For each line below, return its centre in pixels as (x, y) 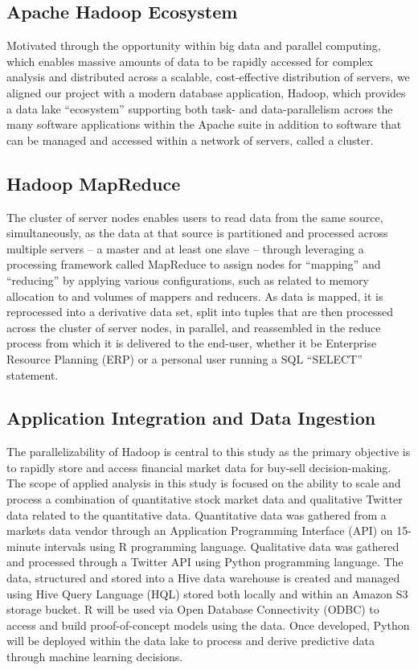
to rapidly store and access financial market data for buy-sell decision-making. (199, 467)
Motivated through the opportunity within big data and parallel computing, (194, 45)
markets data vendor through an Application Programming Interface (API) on (200, 530)
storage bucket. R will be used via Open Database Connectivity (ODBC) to (193, 609)
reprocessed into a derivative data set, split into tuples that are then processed (200, 312)
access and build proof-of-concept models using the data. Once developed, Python (208, 625)
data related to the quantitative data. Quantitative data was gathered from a (197, 514)
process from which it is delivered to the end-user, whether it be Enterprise (192, 343)
